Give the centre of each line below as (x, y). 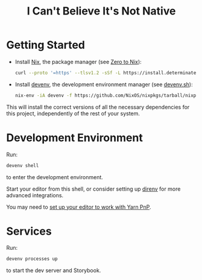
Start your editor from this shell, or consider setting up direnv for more (93, 189)
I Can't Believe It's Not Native (101, 11)
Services (29, 231)
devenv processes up (32, 259)
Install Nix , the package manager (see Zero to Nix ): (78, 62)
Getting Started (46, 45)
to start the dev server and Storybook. (54, 270)
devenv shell (23, 165)
